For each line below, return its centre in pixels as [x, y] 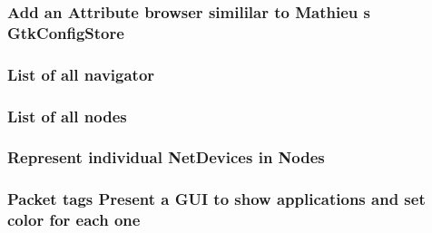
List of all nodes [67, 116]
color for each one [74, 220]
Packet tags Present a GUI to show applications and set [216, 199]
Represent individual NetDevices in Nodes [166, 157]
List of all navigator [81, 74]
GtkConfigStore [66, 32]
